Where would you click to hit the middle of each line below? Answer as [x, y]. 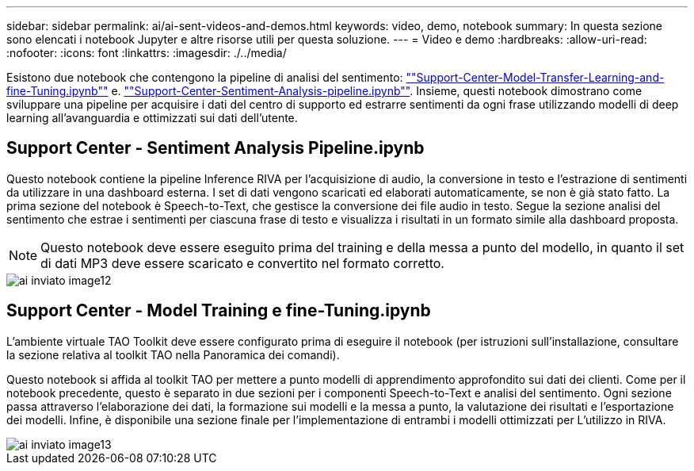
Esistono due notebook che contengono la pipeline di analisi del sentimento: [205, 77]
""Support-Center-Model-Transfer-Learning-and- [535, 77]
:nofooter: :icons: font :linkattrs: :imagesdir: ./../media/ [147, 53]
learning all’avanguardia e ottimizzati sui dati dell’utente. [152, 118]
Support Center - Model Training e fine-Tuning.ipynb [219, 311]
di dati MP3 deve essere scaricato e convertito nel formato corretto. [242, 263]
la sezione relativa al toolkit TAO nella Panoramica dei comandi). [173, 354]
